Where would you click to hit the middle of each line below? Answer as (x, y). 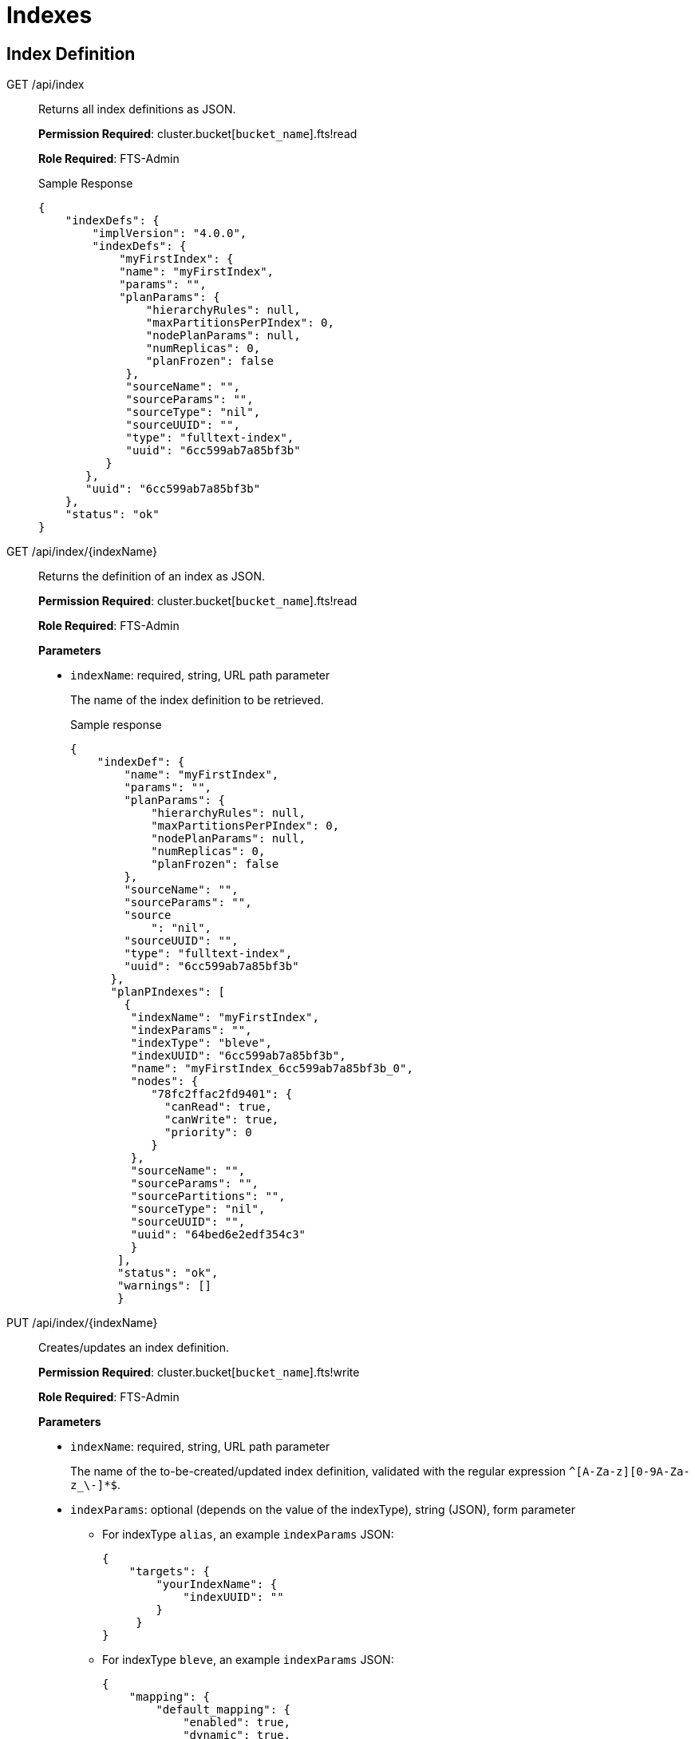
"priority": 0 (208, 1133)
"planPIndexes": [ (168, 992)
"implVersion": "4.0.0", (170, 234)
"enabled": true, (237, 1723)
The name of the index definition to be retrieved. (197, 700)
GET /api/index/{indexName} (82, 552)
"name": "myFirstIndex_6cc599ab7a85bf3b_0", (272, 1069)
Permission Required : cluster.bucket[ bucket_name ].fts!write (199, 1373)
